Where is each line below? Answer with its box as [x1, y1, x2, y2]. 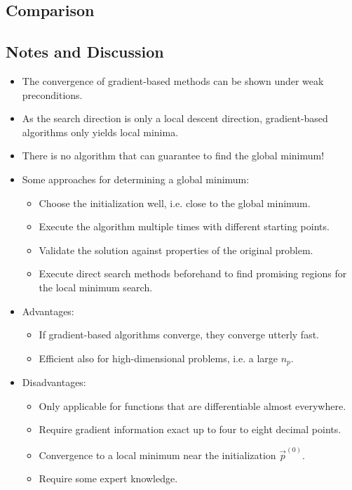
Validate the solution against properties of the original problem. [39, 242, 313, 257]
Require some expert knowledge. [39, 471, 178, 486]
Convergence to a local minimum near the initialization [39, 447, 276, 462]
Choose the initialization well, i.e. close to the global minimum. [39, 195, 311, 210]
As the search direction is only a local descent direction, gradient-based [22, 111, 328, 126]
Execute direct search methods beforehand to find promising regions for [39, 266, 347, 281]
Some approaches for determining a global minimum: [22, 171, 250, 186]
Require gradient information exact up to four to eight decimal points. [39, 422, 341, 437]
